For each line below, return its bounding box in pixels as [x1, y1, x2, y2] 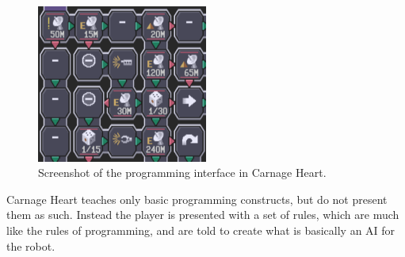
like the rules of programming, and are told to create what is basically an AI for [6, 222, 395, 239]
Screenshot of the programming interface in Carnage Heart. [38, 164, 327, 181]
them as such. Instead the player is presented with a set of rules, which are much [6, 206, 399, 223]
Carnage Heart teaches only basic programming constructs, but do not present [6, 190, 388, 207]
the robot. [6, 237, 55, 254]
